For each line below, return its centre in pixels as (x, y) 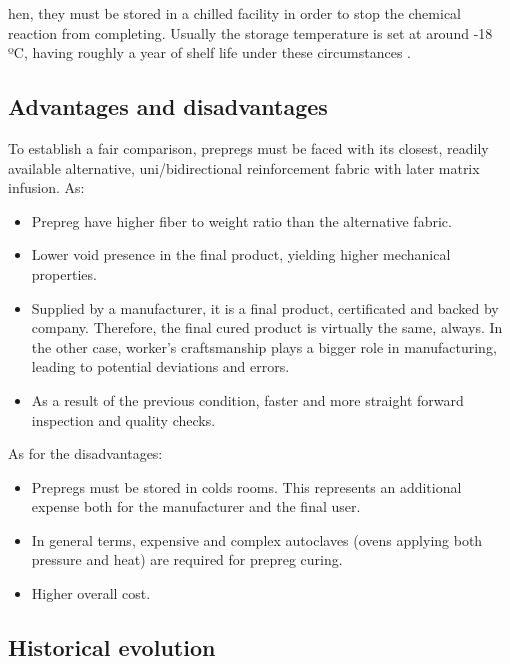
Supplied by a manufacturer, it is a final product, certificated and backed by (265, 307)
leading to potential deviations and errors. (160, 366)
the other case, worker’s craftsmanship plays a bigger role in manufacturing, (264, 346)
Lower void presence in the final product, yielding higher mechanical (241, 254)
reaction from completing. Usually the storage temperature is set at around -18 (250, 32)
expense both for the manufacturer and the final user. (196, 506)
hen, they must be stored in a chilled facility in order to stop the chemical (234, 13)
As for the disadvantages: (85, 453)
